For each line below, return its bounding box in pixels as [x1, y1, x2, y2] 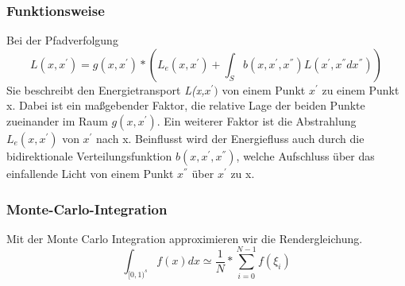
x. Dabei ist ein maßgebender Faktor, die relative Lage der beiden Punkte [6, 97, 365, 114]
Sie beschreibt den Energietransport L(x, [6, 81, 205, 98]
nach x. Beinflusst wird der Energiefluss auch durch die [96, 130, 364, 146]
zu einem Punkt [322, 81, 399, 98]
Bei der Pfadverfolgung [6, 32, 118, 48]
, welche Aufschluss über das [236, 148, 375, 164]
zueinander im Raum [6, 113, 108, 129]
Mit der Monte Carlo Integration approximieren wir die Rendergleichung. [6, 230, 363, 246]
